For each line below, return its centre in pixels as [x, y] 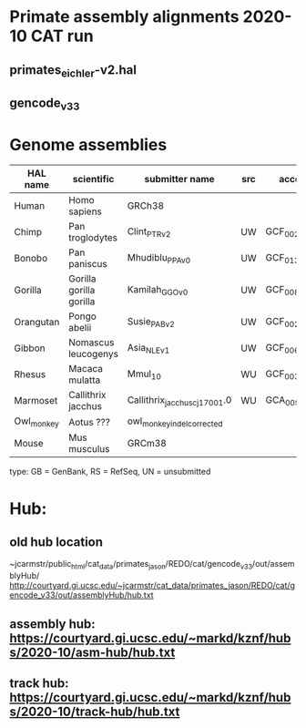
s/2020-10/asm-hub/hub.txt [92, 652]
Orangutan [37, 323]
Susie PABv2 [151, 322]
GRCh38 [146, 206]
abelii [80, 328]
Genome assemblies [88, 144]
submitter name [180, 179]
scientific [93, 179]
